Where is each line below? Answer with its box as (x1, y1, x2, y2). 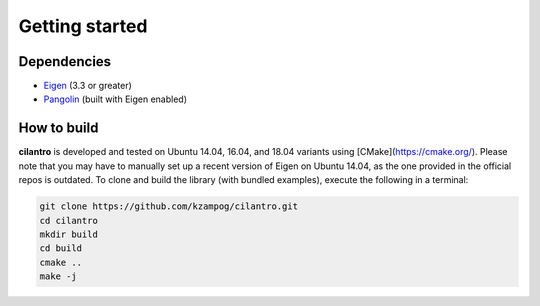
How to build (18, 120, 99, 137)
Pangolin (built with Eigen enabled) (43, 93, 188, 105)
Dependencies (18, 53, 112, 70)
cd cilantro (39, 215, 99, 226)
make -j (39, 271, 77, 282)
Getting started (18, 15, 148, 37)
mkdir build (39, 228, 99, 240)
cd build (39, 243, 83, 254)
